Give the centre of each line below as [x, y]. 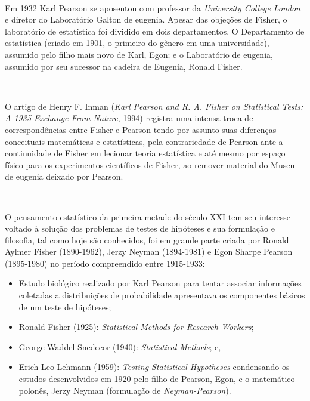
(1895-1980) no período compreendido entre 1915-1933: [105, 263]
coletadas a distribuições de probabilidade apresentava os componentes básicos [162, 295]
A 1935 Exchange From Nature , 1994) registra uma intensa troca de [129, 118]
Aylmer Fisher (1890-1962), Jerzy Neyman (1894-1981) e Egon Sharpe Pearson [149, 252]
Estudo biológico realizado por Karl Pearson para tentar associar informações [160, 283]
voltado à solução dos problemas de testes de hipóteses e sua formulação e [140, 228]
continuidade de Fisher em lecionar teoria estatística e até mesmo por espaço [145, 153]
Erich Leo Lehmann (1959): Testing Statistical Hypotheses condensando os [154, 367]
